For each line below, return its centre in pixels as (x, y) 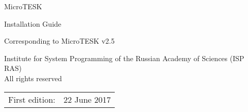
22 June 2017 (87, 99)
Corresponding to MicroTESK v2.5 (59, 41)
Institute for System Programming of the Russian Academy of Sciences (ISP (124, 58)
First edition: (32, 99)
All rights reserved (33, 78)
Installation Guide (33, 23)
